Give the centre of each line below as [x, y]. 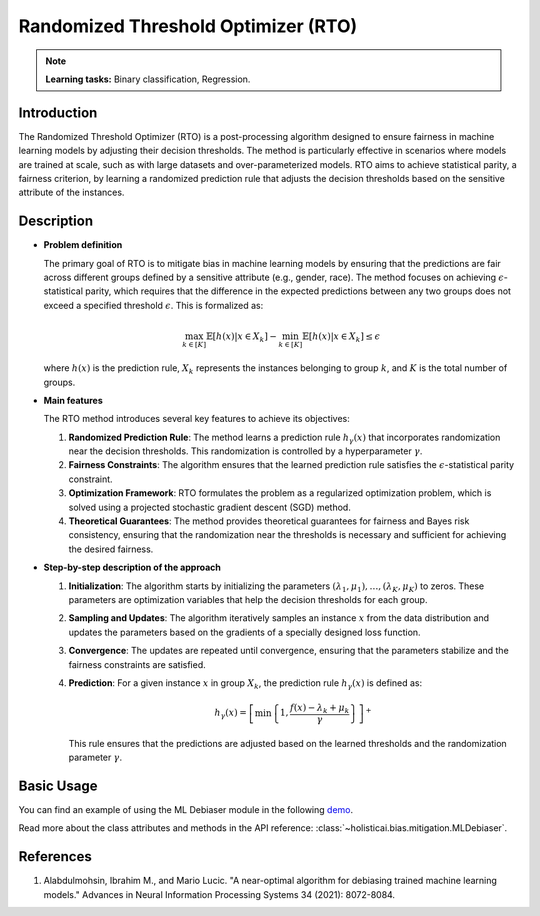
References [55, 856]
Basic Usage [58, 785]
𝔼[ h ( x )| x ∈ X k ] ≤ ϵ [341, 337]
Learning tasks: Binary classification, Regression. [148, 79]
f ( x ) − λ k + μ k [320, 708]
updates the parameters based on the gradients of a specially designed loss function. [244, 632]
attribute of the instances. [71, 192]
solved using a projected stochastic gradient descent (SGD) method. [210, 507]
